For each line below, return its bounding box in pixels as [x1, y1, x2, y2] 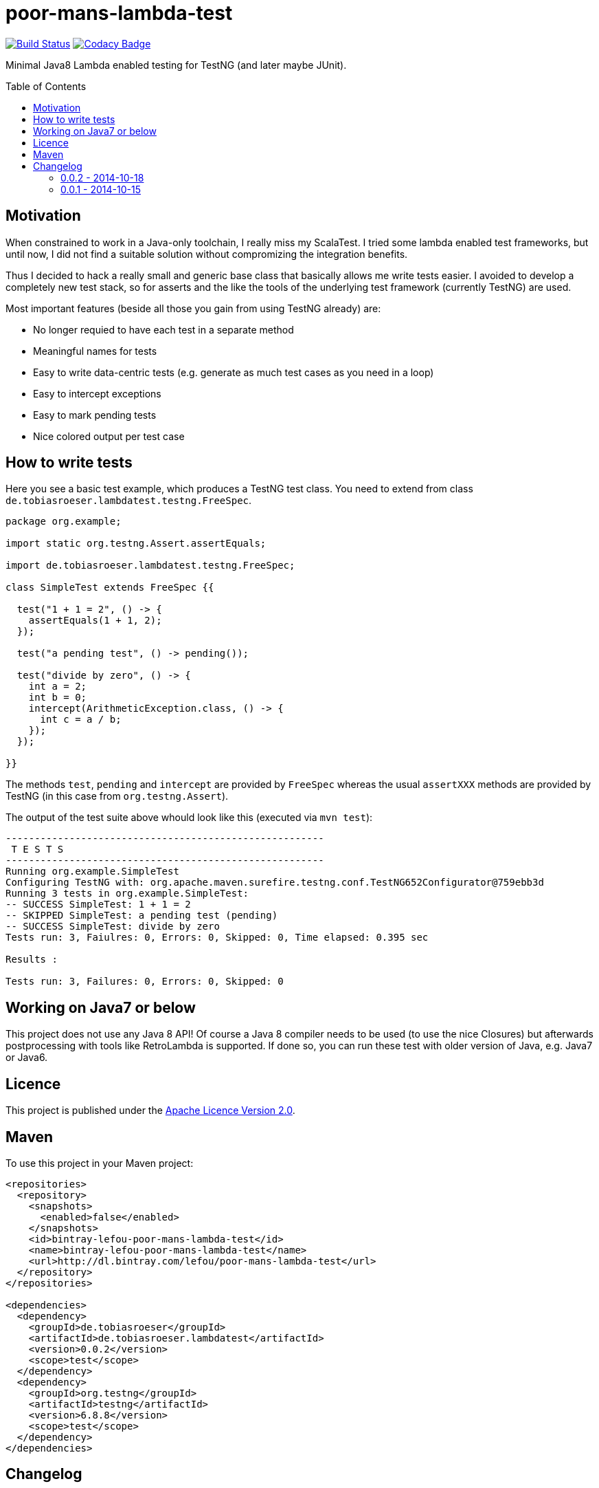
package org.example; [5, 516, 122, 527]
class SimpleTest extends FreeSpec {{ [5, 582, 214, 593]
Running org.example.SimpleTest [5, 866, 179, 877]
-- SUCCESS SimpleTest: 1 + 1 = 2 [5, 899, 191, 910]
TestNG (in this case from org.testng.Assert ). [5, 790, 229, 802]
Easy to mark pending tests [33, 408, 157, 421]
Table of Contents [5, 80, 87, 92]
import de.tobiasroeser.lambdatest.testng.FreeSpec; [5, 560, 295, 571]
